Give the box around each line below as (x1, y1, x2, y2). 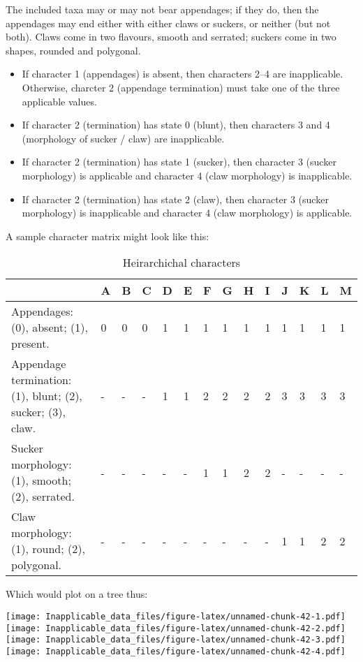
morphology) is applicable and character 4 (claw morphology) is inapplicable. (22, 168, 353, 182)
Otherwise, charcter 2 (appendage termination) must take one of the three (22, 80, 340, 94)
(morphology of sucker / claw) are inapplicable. (22, 131, 225, 145)
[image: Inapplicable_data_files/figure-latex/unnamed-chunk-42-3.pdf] (6, 635, 346, 645)
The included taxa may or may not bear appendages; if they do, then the (6, 2, 319, 16)
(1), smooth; (11, 472, 71, 489)
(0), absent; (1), (11, 319, 88, 336)
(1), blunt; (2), (11, 388, 82, 404)
